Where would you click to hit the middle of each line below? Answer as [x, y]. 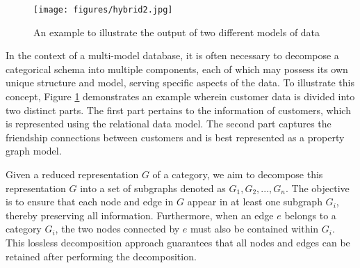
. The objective [317, 188]
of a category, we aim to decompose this [238, 174]
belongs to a [310, 215]
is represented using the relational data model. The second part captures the [169, 124]
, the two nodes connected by [117, 229]
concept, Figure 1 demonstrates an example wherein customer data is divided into [180, 96]
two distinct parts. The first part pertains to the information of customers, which [178, 110]
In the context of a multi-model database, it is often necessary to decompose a [172, 55]
